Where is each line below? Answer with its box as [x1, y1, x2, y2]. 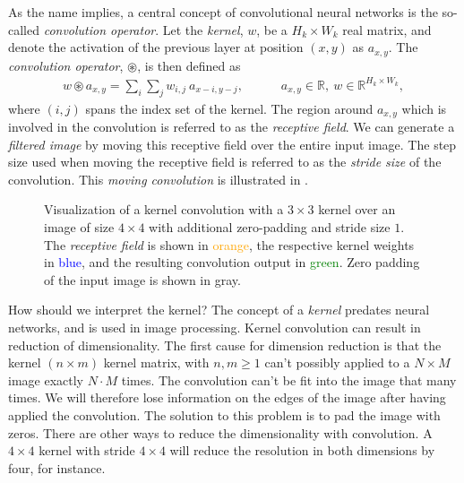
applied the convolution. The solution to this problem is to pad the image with [8, 405, 441, 424]
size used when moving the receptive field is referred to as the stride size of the [8, 152, 442, 171]
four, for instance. [8, 458, 106, 477]
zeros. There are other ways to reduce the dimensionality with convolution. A [8, 423, 433, 442]
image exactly [8, 370, 83, 389]
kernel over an [318, 200, 396, 219]
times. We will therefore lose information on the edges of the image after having [8, 388, 446, 407]
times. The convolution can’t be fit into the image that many [121, 370, 457, 389]
